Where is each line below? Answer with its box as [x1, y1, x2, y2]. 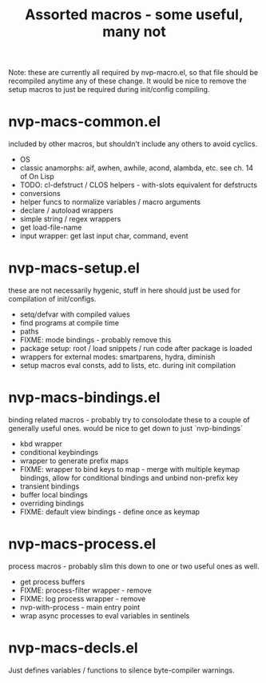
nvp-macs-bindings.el [8, 389, 161, 407]
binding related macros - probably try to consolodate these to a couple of [8, 415, 250, 425]
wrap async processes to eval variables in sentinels [19, 610, 190, 621]
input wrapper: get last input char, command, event [19, 231, 189, 241]
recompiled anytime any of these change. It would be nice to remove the [8, 76, 247, 86]
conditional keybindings [19, 448, 98, 457]
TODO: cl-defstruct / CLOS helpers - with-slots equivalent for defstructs [19, 180, 258, 190]
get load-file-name [19, 222, 82, 233]
